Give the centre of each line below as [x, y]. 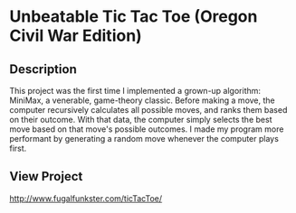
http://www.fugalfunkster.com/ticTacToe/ [86, 198]
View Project [46, 176]
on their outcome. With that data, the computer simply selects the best [141, 120]
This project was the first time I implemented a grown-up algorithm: [135, 91]
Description [43, 69]
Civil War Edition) [76, 36]
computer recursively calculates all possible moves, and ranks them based [148, 110]
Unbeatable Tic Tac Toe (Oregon [134, 17]
